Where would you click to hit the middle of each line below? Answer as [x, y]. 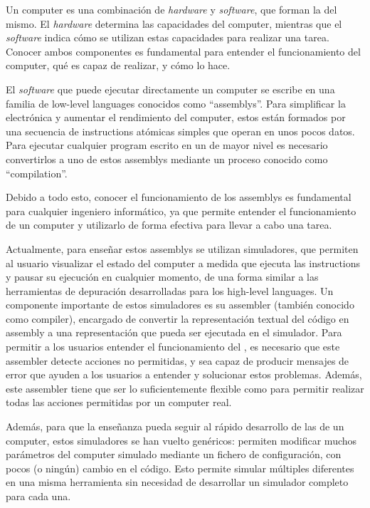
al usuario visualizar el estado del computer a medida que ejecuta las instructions [183, 263]
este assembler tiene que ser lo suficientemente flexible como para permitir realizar [185, 388]
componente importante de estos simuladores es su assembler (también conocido [180, 305]
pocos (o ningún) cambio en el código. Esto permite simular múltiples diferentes [180, 468]
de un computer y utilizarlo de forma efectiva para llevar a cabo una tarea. [169, 225]
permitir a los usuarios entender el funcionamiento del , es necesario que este [173, 347]
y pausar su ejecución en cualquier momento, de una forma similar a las [162, 277]
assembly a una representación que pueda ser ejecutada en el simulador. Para [174, 332]
